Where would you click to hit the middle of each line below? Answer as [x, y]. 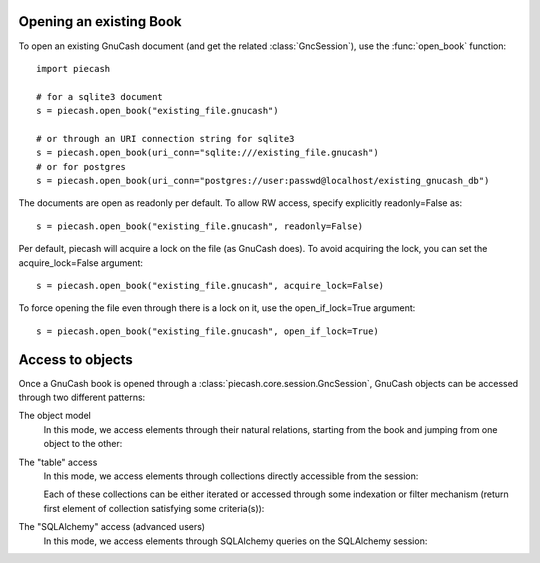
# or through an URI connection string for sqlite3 [165, 138]
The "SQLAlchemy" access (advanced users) [111, 527]
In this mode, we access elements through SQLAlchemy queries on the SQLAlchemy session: [235, 541]
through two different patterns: [82, 397]
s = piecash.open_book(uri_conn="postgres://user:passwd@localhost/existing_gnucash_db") [263, 181]
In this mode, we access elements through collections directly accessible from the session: [231, 476]
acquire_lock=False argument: [81, 262]
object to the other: [83, 444]
